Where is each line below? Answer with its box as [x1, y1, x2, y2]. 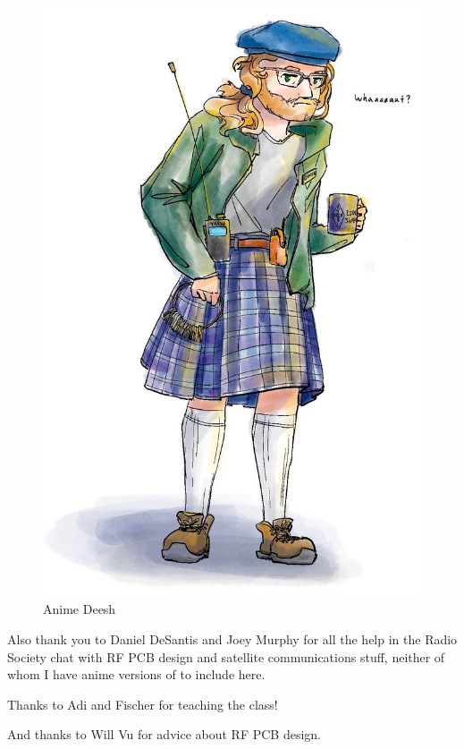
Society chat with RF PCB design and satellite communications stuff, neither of [7, 647, 445, 666]
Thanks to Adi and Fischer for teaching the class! [7, 694, 278, 713]
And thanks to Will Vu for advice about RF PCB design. [7, 725, 322, 744]
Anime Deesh [43, 600, 116, 618]
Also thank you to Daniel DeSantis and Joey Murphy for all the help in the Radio [7, 630, 458, 649]
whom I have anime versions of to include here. [7, 665, 266, 684]
